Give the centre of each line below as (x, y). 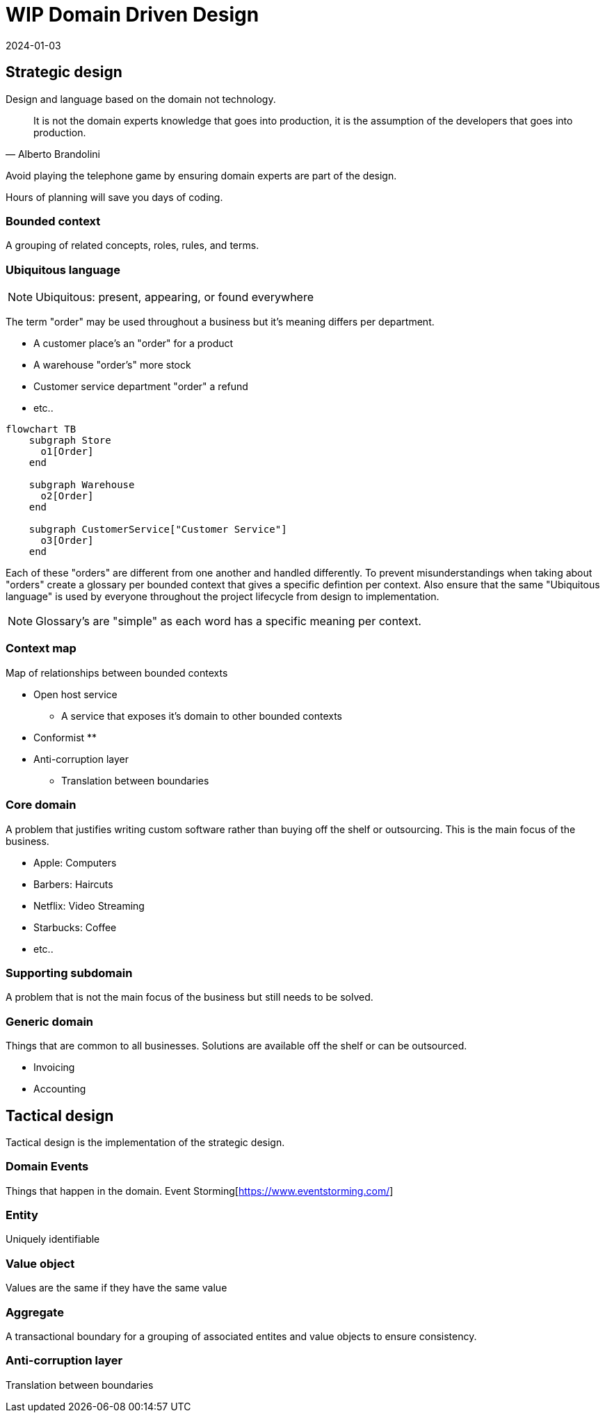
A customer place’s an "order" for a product (134, 344)
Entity (22, 1215)
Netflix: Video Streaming (89, 905)
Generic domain (50, 1021)
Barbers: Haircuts (73, 884)
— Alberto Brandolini (53, 154)
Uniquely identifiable (53, 1239)
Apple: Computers (75, 862)
